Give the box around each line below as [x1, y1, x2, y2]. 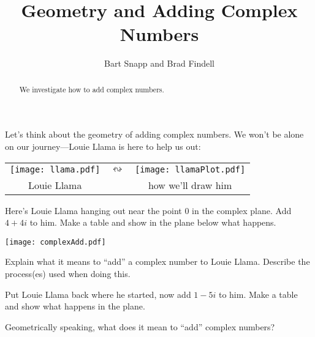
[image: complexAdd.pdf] [5, 237, 106, 246]
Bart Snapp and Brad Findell [104, 57, 214, 70]
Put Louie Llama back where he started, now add [5, 287, 191, 300]
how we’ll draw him [148, 177, 232, 192]
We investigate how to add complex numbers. [19, 84, 164, 94]
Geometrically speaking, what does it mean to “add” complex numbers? [5, 320, 275, 333]
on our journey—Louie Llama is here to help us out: [5, 139, 201, 152]
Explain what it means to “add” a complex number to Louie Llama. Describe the [5, 255, 310, 268]
